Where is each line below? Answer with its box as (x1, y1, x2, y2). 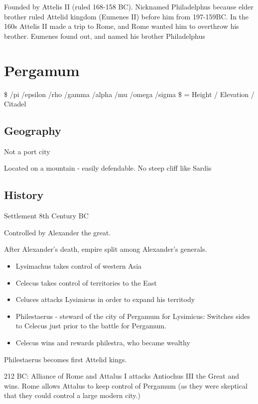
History (4, 187, 44, 202)
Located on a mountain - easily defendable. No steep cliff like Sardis (4, 163, 212, 173)
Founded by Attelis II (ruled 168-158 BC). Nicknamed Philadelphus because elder (4, 1, 254, 11)
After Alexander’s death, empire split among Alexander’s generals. (4, 244, 207, 254)
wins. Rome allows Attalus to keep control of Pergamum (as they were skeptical (4, 380, 248, 391)
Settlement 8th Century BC (4, 210, 89, 221)
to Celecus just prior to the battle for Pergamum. (15, 320, 167, 331)
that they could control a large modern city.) (4, 390, 140, 401)
